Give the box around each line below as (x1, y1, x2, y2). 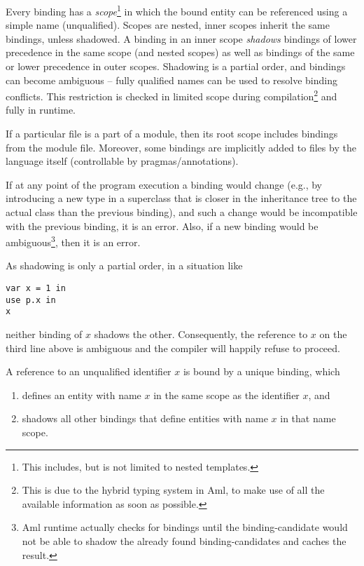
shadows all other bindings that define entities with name (22, 411, 268, 426)
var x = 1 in (6, 283, 66, 294)
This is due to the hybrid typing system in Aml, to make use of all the (22, 483, 325, 497)
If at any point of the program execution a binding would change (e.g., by (6, 177, 323, 191)
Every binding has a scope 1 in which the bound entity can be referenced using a (6, 2, 348, 18)
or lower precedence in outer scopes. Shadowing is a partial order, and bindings (6, 59, 346, 74)
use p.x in (6, 295, 56, 305)
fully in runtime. (6, 102, 76, 117)
